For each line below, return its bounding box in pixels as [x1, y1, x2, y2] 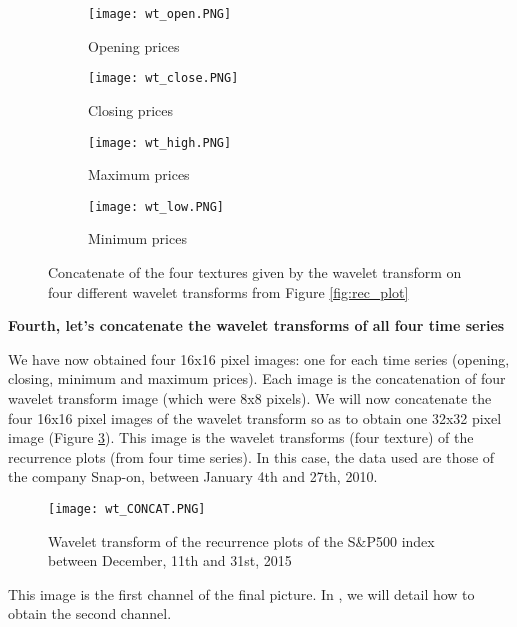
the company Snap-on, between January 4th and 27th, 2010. [8, 466, 378, 487]
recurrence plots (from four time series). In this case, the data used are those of [8, 446, 495, 467]
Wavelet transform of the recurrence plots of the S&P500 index [48, 530, 435, 551]
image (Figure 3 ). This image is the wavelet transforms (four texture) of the [8, 427, 474, 448]
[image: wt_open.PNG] [88, 7, 232, 21]
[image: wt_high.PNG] [88, 135, 232, 150]
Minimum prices [88, 228, 187, 249]
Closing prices [88, 99, 173, 120]
